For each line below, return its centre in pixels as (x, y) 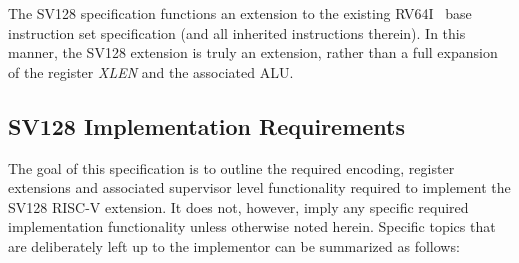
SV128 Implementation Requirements (207, 125)
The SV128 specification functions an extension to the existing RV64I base (240, 13)
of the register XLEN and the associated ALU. (151, 71)
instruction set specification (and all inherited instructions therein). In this (237, 32)
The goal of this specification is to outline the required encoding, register (231, 167)
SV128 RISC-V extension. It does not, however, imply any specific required (238, 206)
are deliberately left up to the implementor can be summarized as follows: (234, 245)
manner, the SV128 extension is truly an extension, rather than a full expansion (253, 52)
